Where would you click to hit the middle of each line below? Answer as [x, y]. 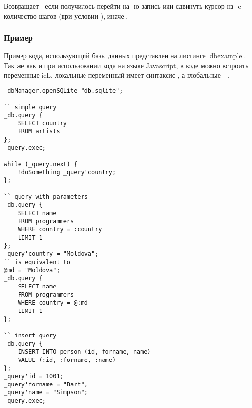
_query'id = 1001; [34, 376]
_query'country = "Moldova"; [51, 254]
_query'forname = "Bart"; [46, 384]
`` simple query [30, 107]
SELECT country [42, 123]
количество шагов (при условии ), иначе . [66, 15]
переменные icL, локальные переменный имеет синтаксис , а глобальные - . [117, 75]
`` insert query [30, 335]
